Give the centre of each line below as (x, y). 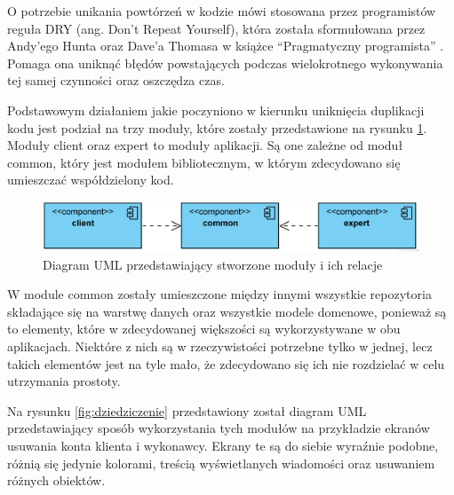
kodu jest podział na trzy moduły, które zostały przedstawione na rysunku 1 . (217, 127)
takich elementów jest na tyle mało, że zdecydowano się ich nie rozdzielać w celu (226, 363)
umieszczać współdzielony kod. (91, 180)
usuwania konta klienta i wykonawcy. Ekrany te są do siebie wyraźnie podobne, (223, 446)
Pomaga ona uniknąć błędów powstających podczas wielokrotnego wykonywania (225, 63)
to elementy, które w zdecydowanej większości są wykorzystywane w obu (204, 329)
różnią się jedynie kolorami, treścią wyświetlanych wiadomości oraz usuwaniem (221, 463)
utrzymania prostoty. (64, 381)
